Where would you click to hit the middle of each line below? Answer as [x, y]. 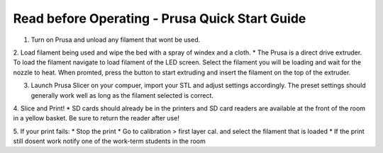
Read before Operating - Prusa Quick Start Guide [160, 18]
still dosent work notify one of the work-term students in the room [109, 141]
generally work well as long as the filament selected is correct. [122, 95]
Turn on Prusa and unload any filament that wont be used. [116, 40]
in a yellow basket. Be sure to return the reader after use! [96, 118]
